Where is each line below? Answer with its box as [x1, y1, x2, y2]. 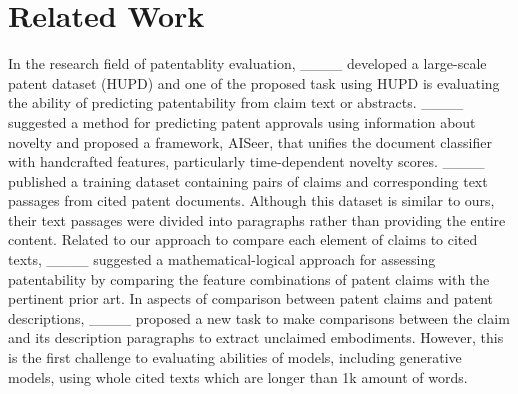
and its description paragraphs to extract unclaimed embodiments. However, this [8, 327, 504, 348]
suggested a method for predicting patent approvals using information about [8, 111, 476, 132]
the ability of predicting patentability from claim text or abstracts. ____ [8, 92, 464, 113]
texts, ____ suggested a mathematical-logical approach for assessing [8, 249, 436, 270]
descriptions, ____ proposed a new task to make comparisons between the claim [8, 307, 510, 328]
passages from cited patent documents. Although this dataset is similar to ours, [8, 190, 495, 211]
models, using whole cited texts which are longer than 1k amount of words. [8, 366, 468, 387]
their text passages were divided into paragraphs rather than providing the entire [8, 209, 506, 230]
